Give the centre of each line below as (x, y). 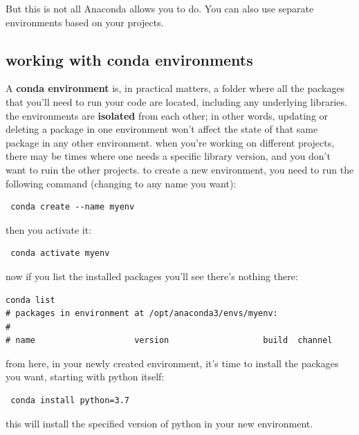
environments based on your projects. (85, 22)
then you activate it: (49, 229)
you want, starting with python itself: (85, 377)
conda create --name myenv (73, 207)
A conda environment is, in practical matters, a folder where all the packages (175, 88)
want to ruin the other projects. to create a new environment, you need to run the (180, 169)
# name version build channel (169, 341)
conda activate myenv (60, 253)
